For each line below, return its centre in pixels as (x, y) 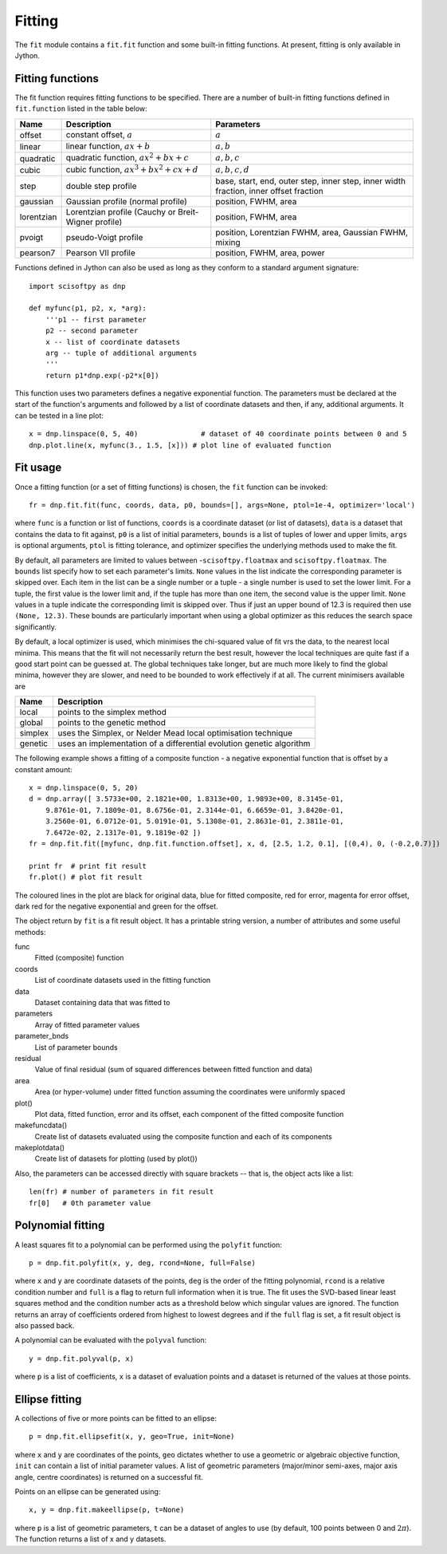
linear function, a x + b (108, 146)
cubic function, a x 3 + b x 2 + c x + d (132, 169)
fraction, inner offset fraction (269, 191)
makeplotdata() (40, 1148)
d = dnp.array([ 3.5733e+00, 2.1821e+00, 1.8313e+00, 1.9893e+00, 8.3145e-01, (186, 799)
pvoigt (31, 238)
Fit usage (38, 468)
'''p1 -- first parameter (96, 319)
